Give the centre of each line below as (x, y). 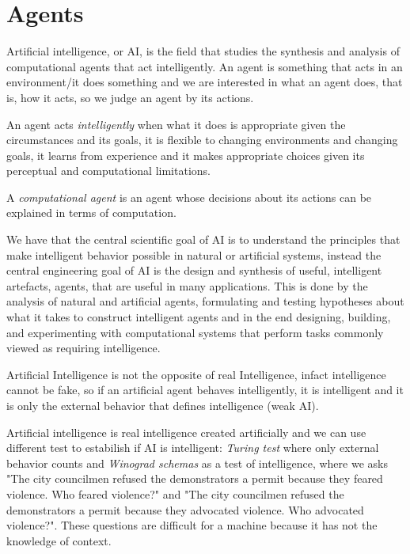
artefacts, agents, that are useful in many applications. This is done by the (187, 285)
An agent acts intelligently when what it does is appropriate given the (176, 124)
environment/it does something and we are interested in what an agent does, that (205, 82)
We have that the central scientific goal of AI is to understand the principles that (203, 239)
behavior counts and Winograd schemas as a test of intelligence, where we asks (197, 463)
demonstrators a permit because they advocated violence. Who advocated (185, 509)
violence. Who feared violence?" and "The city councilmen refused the (175, 493)
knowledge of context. (59, 540)
